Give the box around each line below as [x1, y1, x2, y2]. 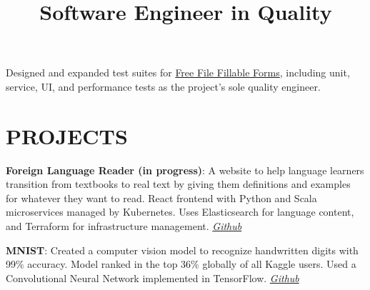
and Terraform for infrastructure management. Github [6, 219, 242, 234]
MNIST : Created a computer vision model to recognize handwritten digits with [6, 242, 359, 257]
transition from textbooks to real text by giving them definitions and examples [6, 176, 351, 191]
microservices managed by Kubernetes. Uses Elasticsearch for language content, [6, 204, 354, 219]
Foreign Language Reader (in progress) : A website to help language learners [6, 162, 364, 177]
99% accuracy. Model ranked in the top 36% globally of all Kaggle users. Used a [6, 256, 356, 271]
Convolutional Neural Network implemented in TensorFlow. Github [6, 270, 299, 285]
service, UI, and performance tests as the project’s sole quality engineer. [6, 79, 321, 94]
